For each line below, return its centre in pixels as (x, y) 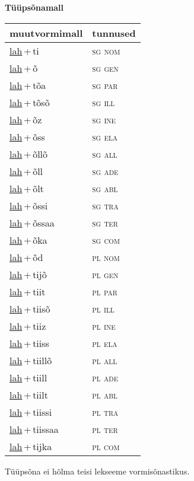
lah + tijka (31, 446)
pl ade (105, 377)
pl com (106, 446)
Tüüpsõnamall (34, 7)
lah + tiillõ (31, 360)
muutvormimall (46, 33)
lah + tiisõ (30, 308)
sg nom (106, 50)
